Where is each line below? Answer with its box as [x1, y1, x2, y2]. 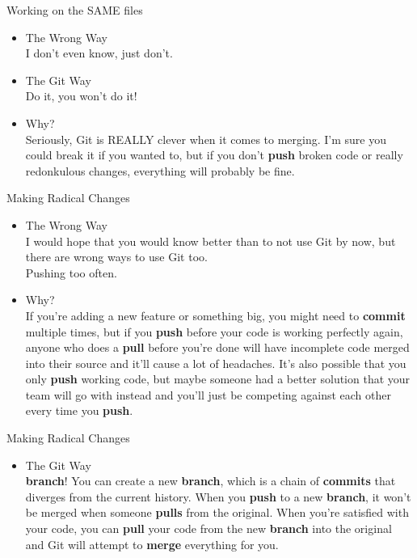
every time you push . [25, 402, 133, 419]
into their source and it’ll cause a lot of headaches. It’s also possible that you [25, 354, 406, 371]
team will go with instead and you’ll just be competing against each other [25, 386, 391, 403]
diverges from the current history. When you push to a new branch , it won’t [25, 488, 411, 505]
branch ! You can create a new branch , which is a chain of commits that [25, 472, 396, 489]
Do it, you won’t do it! [25, 87, 137, 104]
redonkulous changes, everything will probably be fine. [25, 162, 295, 179]
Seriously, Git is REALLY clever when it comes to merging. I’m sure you [25, 130, 386, 147]
